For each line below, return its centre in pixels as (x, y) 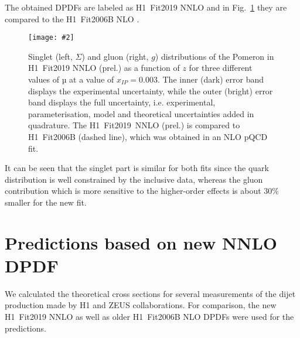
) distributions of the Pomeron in (214, 56)
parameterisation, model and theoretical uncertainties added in (141, 113)
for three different (221, 68)
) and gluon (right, (115, 56)
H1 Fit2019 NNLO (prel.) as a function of (104, 68)
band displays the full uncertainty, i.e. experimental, (122, 102)
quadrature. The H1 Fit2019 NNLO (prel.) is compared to (134, 125)
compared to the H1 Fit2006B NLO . (72, 18)
